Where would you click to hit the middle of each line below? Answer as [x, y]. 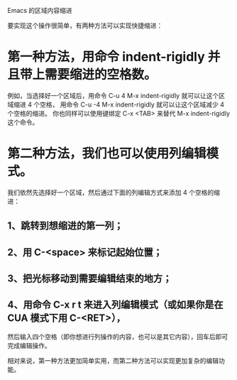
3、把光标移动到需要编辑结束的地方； [90, 279]
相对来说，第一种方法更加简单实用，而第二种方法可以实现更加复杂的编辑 [113, 360]
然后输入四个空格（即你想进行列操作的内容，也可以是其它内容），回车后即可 [118, 337]
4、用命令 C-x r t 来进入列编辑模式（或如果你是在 [115, 305]
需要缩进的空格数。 [101, 75]
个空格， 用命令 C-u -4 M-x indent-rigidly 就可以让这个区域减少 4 [129, 104]
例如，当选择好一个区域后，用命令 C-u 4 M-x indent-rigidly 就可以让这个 [113, 95]
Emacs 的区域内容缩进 [40, 10]
